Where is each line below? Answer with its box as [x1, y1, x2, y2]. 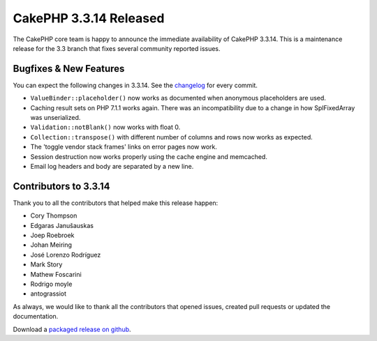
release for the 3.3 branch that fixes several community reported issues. [13, 44, 221, 52]
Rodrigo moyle [30, 280, 73, 288]
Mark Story [30, 260, 63, 268]
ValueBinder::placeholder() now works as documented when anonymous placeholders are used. [30, 94, 326, 103]
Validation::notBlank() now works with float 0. [30, 123, 181, 132]
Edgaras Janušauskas [30, 221, 94, 229]
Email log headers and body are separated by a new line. [30, 162, 194, 170]
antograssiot [30, 289, 66, 298]
